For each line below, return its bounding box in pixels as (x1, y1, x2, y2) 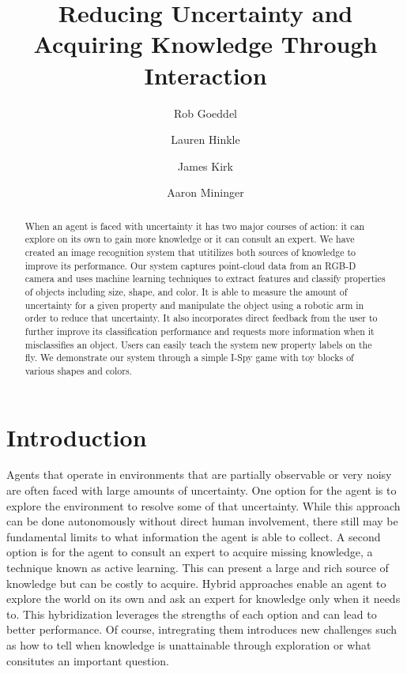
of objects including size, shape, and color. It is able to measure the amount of (24, 284, 348, 298)
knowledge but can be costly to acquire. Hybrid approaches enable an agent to (6, 574, 386, 591)
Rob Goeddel (173, 104, 238, 121)
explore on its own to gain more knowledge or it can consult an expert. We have (24, 232, 355, 246)
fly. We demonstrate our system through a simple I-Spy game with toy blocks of (24, 351, 354, 364)
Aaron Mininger (167, 184, 244, 201)
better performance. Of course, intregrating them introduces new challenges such (6, 621, 398, 638)
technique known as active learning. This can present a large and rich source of (6, 559, 389, 576)
